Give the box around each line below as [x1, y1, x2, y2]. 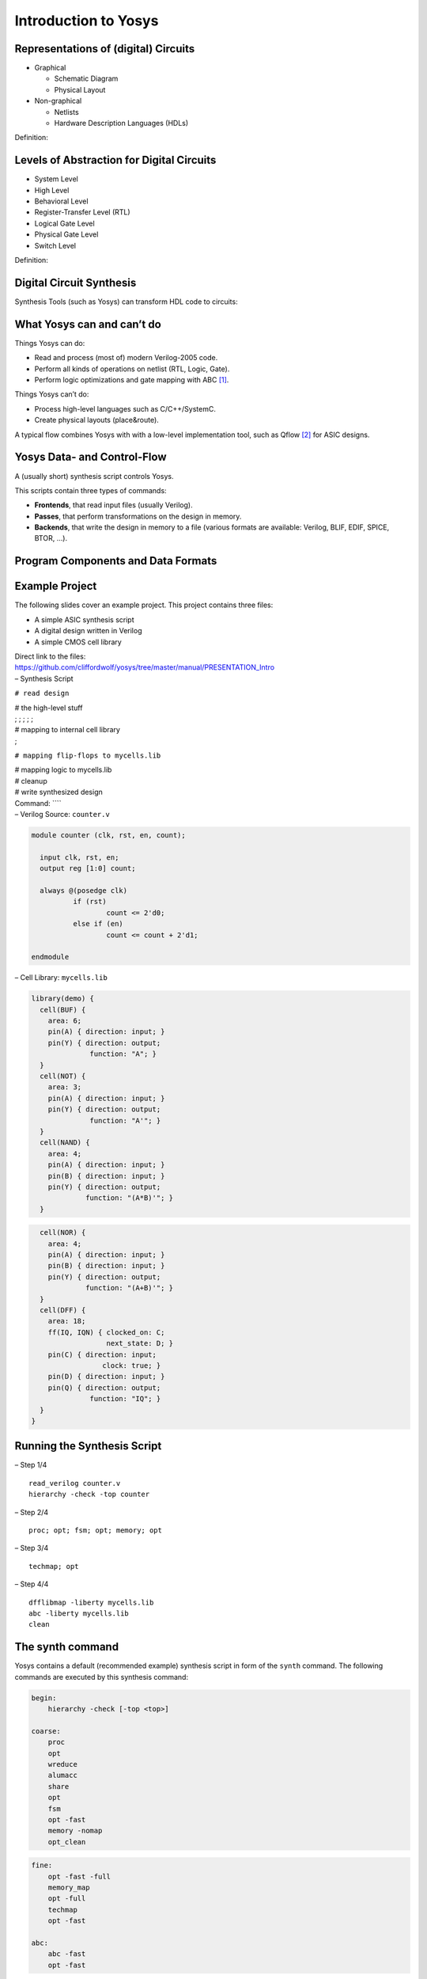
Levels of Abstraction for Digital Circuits [14, 154, 217, 167]
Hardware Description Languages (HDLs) [54, 119, 189, 128]
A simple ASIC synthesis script [34, 614, 134, 625]
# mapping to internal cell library [14, 725, 120, 735]
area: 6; [47, 1016, 82, 1025]
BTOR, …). [34, 534, 67, 543]
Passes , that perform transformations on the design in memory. [34, 511, 242, 521]
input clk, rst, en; [40, 853, 119, 862]
